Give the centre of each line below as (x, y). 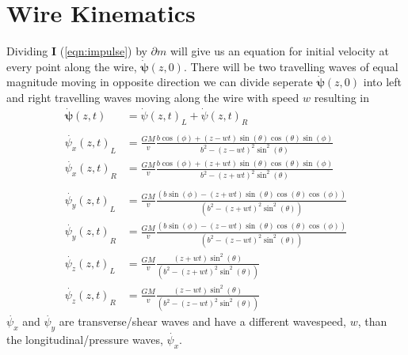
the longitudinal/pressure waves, (85, 339)
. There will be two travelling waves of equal (291, 66)
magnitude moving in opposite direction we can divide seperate (160, 82)
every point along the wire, (72, 66)
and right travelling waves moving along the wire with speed (153, 97)
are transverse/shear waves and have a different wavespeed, (202, 321)
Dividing (27, 51)
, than (372, 321)
